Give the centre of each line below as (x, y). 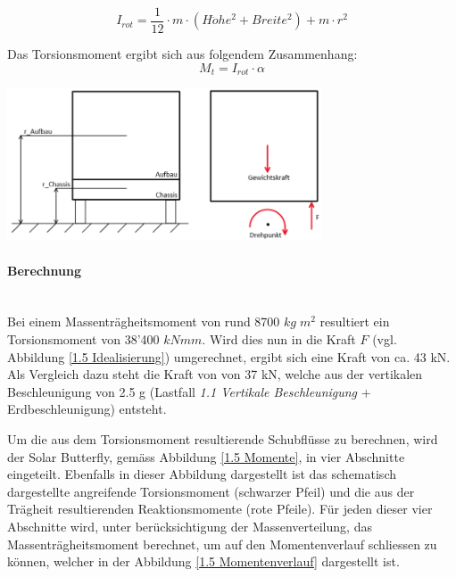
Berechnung (44, 270)
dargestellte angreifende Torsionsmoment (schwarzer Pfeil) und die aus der (211, 491)
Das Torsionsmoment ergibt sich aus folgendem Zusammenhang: (182, 54)
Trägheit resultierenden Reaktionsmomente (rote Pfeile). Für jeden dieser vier (220, 509)
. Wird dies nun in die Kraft (279, 338)
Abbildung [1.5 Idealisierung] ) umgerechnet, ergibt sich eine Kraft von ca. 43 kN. (229, 356)
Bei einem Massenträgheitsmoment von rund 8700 (144, 321)
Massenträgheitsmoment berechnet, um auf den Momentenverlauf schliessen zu (222, 544)
